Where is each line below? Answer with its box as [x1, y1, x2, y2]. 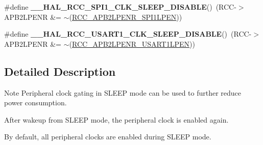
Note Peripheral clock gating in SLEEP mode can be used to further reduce [4, 87, 242, 98]
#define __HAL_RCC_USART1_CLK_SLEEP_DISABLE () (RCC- [4, 28, 252, 39]
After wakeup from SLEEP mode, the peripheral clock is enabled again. [4, 114, 229, 125]
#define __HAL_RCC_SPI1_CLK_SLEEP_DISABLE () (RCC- [4, 2, 236, 12]
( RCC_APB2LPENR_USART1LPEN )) [69, 38, 195, 49]
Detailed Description [4, 63, 116, 79]
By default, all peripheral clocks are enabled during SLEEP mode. [4, 131, 211, 142]
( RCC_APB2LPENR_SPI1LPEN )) [69, 11, 182, 22]
